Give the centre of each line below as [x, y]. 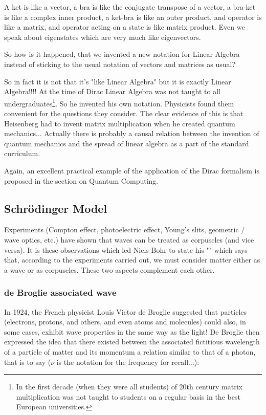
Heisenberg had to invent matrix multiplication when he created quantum [120, 123]
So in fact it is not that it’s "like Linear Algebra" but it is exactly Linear [118, 81]
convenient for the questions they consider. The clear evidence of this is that [124, 113]
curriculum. [22, 153]
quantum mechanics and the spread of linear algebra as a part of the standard [127, 143]
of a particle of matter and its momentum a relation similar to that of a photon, [130, 351]
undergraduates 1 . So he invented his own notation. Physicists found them [119, 102]
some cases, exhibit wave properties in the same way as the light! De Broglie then [132, 331]
